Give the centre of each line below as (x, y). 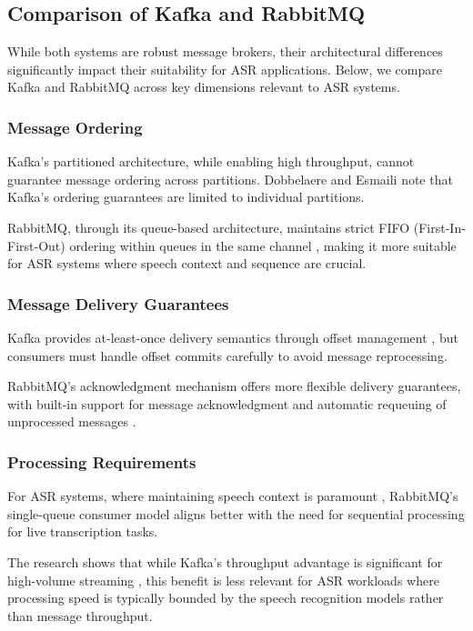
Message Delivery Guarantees (118, 303)
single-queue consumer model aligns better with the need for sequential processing (236, 513)
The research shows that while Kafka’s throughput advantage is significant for (225, 561)
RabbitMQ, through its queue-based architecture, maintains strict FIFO (209, 227)
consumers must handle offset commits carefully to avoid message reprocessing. (227, 355)
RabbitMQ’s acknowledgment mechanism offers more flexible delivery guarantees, (234, 386)
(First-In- (439, 227)
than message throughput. (80, 615)
